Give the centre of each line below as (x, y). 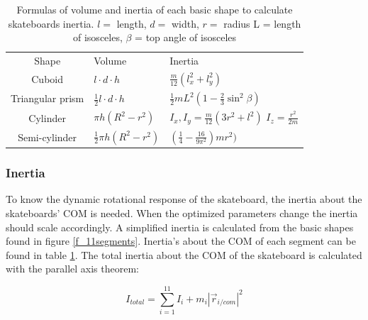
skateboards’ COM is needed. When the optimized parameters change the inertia (182, 213)
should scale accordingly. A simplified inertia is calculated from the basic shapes (180, 227)
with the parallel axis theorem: (72, 269)
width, (185, 23)
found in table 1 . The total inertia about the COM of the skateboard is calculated (184, 254)
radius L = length (262, 23)
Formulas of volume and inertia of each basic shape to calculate (155, 9)
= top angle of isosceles (186, 37)
